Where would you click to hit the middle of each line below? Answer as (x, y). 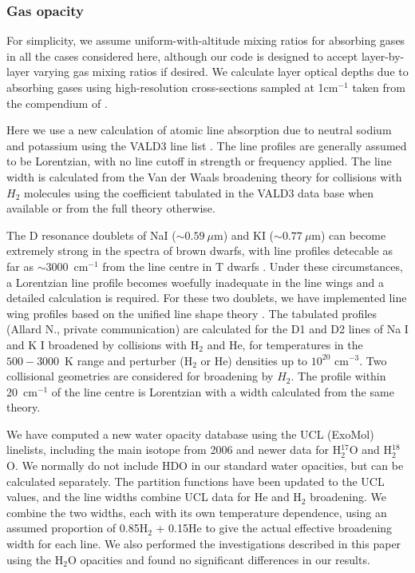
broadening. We (348, 497)
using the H (35, 559)
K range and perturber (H (129, 360)
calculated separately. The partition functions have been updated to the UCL (196, 481)
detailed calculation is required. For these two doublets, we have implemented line (207, 298)
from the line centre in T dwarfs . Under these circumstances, (253, 266)
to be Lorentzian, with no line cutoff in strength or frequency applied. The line (199, 161)
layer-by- (383, 56)
